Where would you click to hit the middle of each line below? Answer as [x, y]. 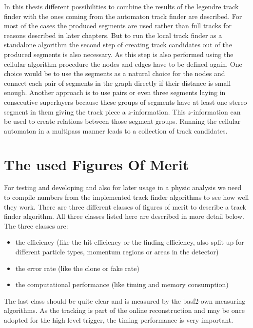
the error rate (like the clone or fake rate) [77, 268]
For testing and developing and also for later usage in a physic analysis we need [123, 187]
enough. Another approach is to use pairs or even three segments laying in [115, 92]
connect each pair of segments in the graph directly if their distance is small [117, 83]
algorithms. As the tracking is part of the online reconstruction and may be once [125, 310]
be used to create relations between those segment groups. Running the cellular [122, 121]
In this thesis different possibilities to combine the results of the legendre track [121, 6]
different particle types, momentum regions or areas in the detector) [117, 251]
